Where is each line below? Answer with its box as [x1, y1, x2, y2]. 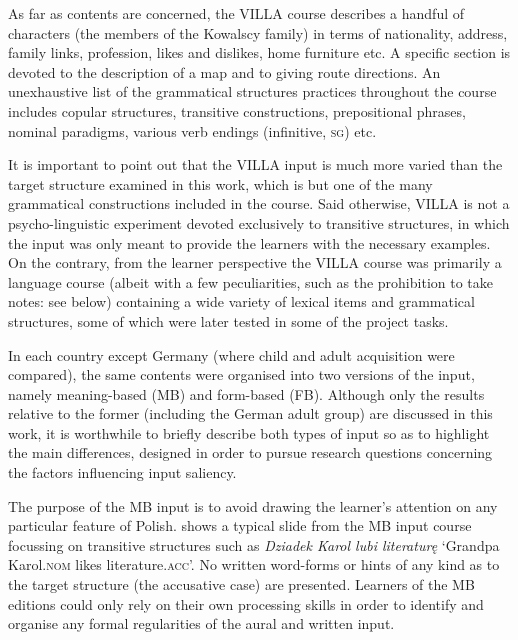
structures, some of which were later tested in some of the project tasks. [8, 310, 449, 331]
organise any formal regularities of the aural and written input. [8, 613, 395, 634]
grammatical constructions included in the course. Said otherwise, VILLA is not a [8, 193, 510, 214]
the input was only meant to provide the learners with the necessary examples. [8, 232, 491, 253]
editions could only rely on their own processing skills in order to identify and [8, 593, 484, 614]
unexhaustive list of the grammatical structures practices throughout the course [8, 81, 497, 102]
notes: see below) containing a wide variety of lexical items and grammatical [8, 291, 475, 312]
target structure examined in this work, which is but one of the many [8, 173, 433, 194]
